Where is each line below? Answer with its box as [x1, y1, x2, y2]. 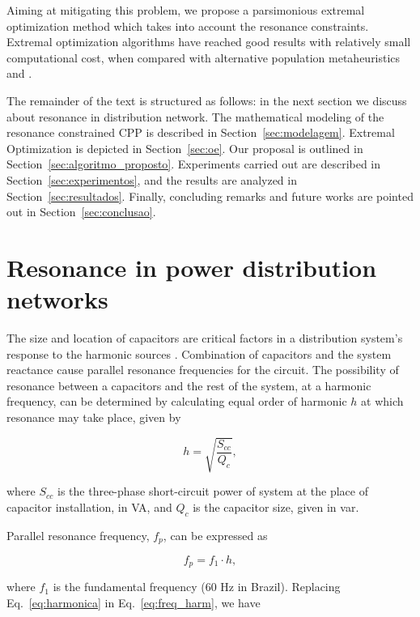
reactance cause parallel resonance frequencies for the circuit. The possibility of [6, 361, 399, 378]
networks [6, 283, 108, 316]
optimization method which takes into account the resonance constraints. [6, 17, 369, 34]
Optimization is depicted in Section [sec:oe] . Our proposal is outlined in [6, 139, 363, 156]
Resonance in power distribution [6, 250, 377, 283]
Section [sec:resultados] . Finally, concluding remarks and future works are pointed [6, 187, 414, 204]
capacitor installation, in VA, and [6, 498, 172, 515]
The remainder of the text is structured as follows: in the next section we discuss [6, 91, 407, 109]
